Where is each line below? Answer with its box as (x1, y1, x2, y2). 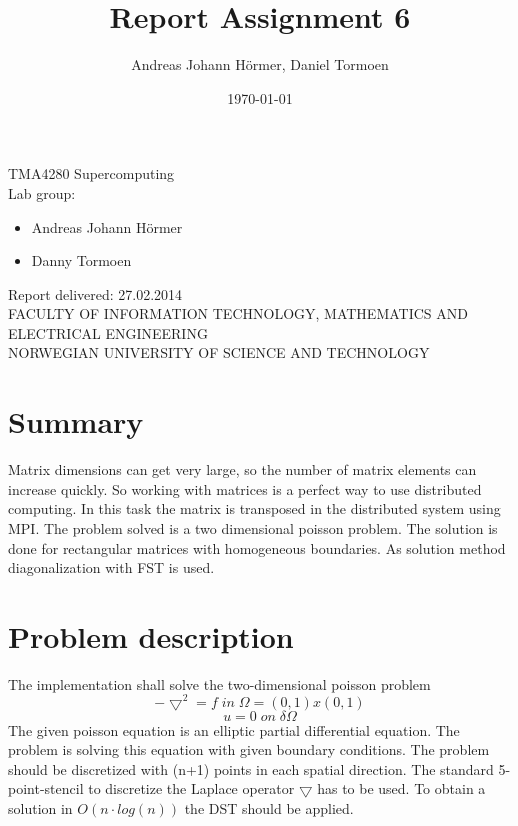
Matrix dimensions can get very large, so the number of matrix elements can (8, 459, 477, 480)
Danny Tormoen (31, 250, 132, 271)
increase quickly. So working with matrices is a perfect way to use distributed (8, 478, 482, 499)
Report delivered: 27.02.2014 (8, 283, 183, 304)
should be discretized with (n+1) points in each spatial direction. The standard (8, 758, 494, 779)
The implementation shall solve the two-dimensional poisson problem (8, 673, 431, 694)
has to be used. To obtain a (317, 778, 486, 799)
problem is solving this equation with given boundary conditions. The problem (8, 739, 490, 760)
